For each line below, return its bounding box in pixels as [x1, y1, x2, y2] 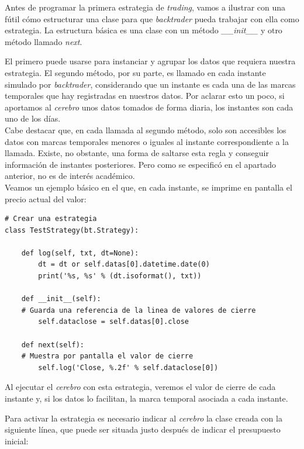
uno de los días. [5, 112, 61, 125]
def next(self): [21, 340, 85, 349]
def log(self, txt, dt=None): [21, 248, 139, 257]
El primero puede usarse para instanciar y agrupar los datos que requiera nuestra [5, 55, 296, 67]
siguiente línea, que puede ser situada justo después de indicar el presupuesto [5, 423, 281, 436]
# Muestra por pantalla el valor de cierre [21, 352, 194, 361]
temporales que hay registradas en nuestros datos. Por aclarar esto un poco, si [5, 89, 285, 102]
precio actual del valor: [5, 192, 87, 205]
